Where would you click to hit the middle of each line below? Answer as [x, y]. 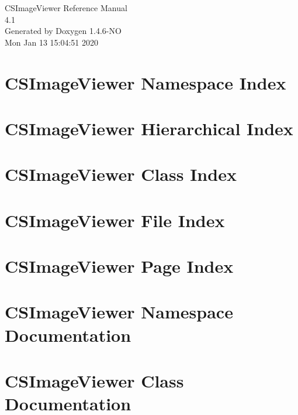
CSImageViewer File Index [115, 220]
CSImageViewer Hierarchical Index [149, 128]
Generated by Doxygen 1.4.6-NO [63, 31]
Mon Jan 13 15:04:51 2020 [52, 42]
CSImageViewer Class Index [121, 174]
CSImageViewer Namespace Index [145, 82]
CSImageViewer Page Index [119, 266]
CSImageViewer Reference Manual [66, 8]
